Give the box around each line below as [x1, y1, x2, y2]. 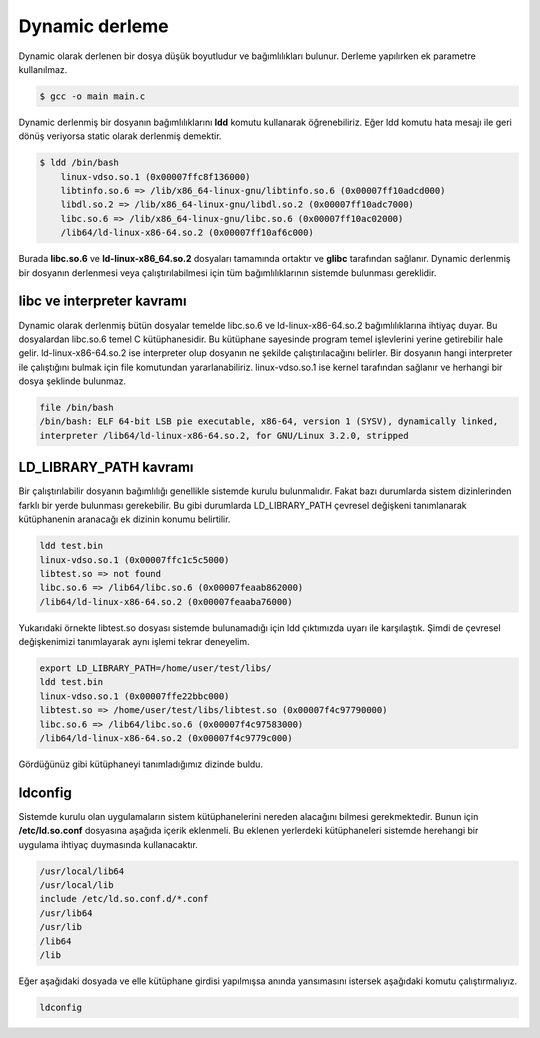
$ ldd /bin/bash [39, 157, 120, 169]
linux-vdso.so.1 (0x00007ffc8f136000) [60, 171, 251, 182]
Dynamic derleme [18, 15, 169, 37]
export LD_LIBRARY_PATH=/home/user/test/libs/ [39, 663, 272, 674]
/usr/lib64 [39, 907, 93, 919]
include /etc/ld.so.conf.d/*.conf [39, 893, 209, 905]
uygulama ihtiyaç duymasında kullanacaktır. [18, 838, 199, 850]
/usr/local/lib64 [39, 865, 125, 877]
